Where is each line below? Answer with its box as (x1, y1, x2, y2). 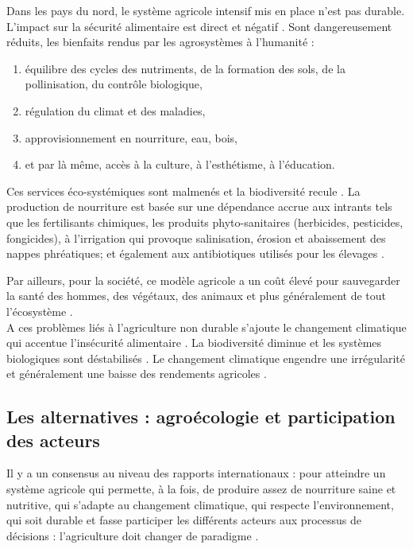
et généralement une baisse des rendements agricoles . (6, 365, 267, 382)
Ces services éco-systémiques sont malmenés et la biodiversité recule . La (6, 182, 361, 199)
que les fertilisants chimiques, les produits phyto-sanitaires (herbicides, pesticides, (6, 213, 403, 230)
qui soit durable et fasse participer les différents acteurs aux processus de (6, 512, 361, 528)
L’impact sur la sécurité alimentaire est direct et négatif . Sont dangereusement (6, 18, 392, 34)
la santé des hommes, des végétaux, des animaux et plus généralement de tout (6, 287, 386, 304)
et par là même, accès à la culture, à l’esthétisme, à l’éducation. (25, 156, 335, 173)
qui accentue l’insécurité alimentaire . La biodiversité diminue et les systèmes (6, 334, 382, 351)
